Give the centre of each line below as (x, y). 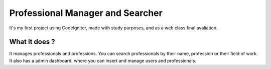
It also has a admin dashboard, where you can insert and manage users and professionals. (103, 61)
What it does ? (32, 42)
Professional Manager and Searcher (86, 13)
